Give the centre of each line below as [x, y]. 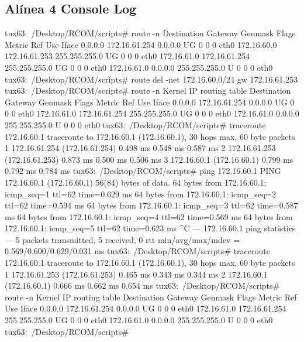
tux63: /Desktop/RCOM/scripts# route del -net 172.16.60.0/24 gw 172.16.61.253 [151, 79]
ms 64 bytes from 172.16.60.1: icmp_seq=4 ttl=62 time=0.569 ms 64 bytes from [149, 216]
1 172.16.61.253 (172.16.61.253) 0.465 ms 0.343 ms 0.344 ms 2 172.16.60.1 [136, 274]
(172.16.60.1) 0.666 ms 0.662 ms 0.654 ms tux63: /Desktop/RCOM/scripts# [142, 285]
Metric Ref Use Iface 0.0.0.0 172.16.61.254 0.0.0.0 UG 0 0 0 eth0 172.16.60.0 [141, 44]
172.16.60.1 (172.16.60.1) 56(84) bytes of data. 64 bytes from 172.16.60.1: [136, 182]
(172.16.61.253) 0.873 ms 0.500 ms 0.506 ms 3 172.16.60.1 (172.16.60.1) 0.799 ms [149, 159]
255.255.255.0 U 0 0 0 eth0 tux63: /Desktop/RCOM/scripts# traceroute [135, 124]
